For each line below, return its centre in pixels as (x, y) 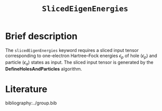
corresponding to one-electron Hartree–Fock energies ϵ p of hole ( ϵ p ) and (81, 56)
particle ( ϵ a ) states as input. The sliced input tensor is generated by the (79, 63)
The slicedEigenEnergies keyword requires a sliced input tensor (72, 50)
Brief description (41, 36)
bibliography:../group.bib (31, 103)
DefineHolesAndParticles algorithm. (44, 69)
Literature (26, 89)
